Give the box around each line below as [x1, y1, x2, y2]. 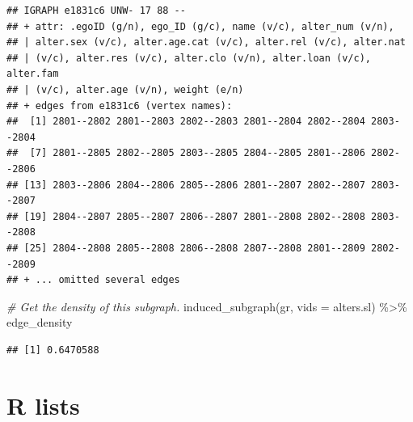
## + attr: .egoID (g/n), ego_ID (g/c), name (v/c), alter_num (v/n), [6, 20, 394, 32]
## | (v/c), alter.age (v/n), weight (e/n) [6, 83, 244, 95]
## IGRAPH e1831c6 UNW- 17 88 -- [6, 5, 186, 16]
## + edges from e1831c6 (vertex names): [6, 99, 233, 112]
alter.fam [6, 68, 59, 80]
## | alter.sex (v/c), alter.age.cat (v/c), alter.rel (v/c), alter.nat [6, 36, 406, 49]
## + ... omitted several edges [6, 274, 180, 286]
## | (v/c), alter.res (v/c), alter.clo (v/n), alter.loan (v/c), [6, 52, 372, 64]
